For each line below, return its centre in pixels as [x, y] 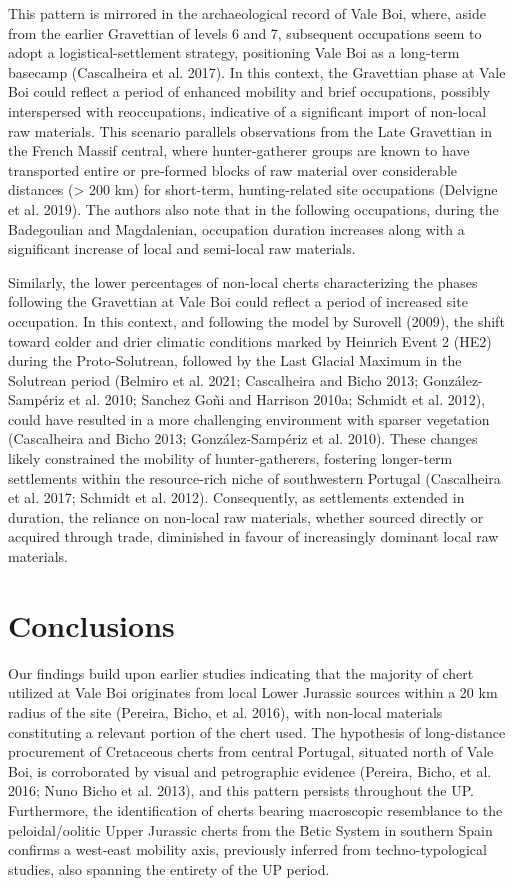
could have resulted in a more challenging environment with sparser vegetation [249, 418]
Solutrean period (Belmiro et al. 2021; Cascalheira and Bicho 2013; [213, 379]
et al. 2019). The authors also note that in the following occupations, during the [253, 208]
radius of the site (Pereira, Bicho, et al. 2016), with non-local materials [225, 711]
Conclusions [91, 624]
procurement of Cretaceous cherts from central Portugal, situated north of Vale [251, 751]
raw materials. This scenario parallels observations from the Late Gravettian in [250, 130]
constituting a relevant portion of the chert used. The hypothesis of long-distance [257, 731]
